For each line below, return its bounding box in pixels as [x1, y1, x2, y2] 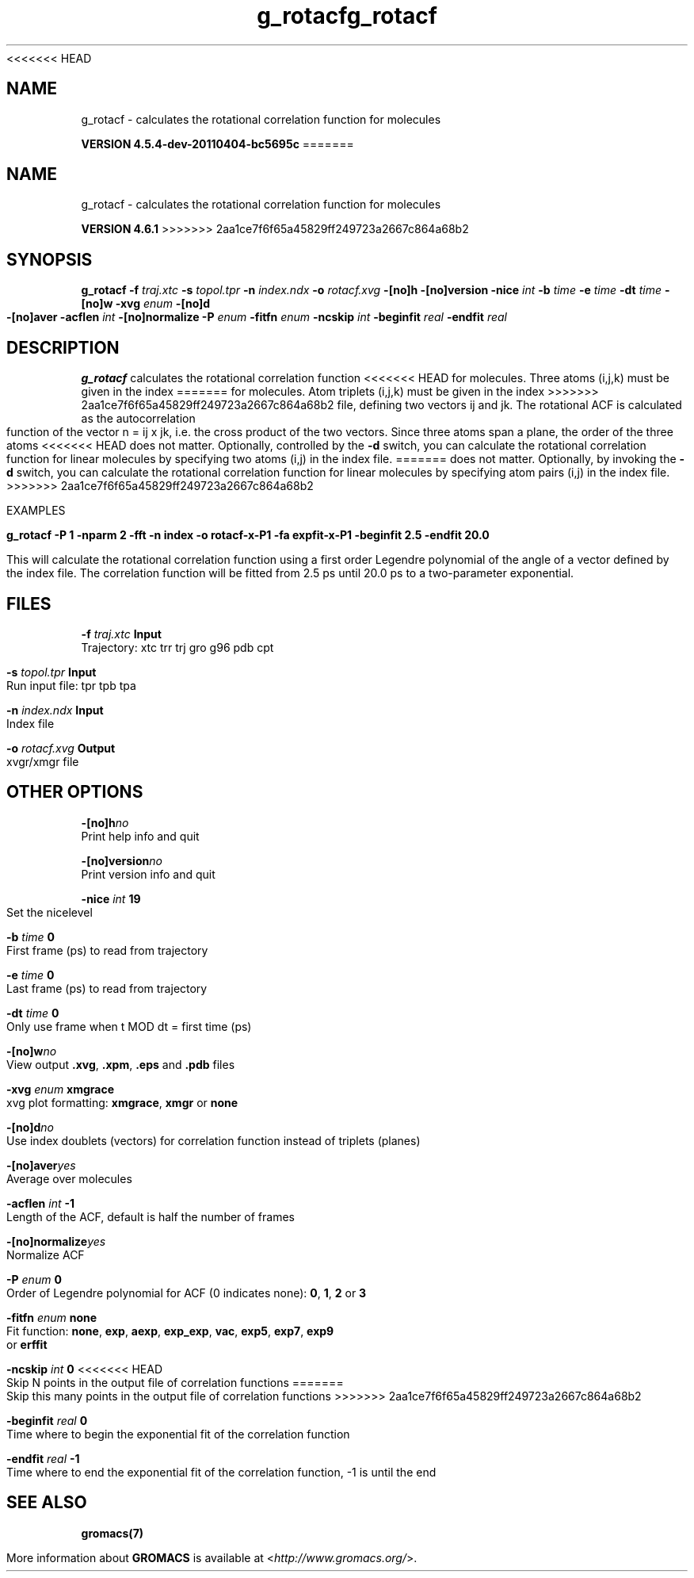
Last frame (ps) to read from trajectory [6, 981, 208, 995]
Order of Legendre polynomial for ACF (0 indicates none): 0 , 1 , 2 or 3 [6, 1285, 367, 1300]
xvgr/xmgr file [6, 754, 79, 768]
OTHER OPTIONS [6, 782, 143, 802]
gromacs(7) [81, 1526, 144, 1540]
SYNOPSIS [6, 249, 93, 270]
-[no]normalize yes [6, 1234, 106, 1248]
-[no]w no [6, 1044, 57, 1058]
